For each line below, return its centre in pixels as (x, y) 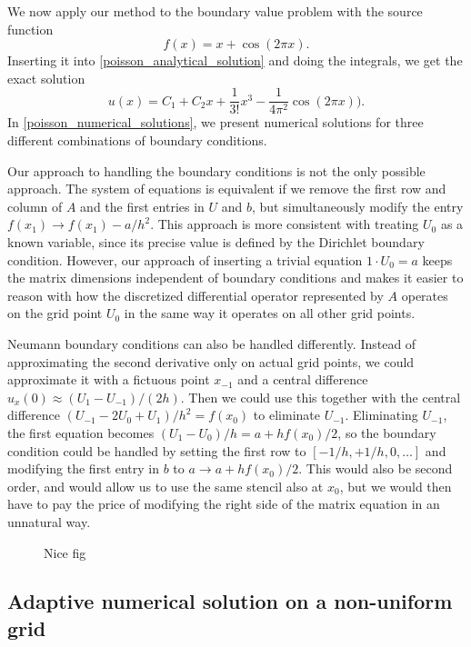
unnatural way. (49, 521)
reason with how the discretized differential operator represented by (195, 295)
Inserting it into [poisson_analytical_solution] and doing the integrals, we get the (235, 60)
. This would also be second (376, 468)
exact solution (46, 78)
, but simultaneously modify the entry (358, 206)
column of (35, 206)
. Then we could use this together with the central (321, 397)
